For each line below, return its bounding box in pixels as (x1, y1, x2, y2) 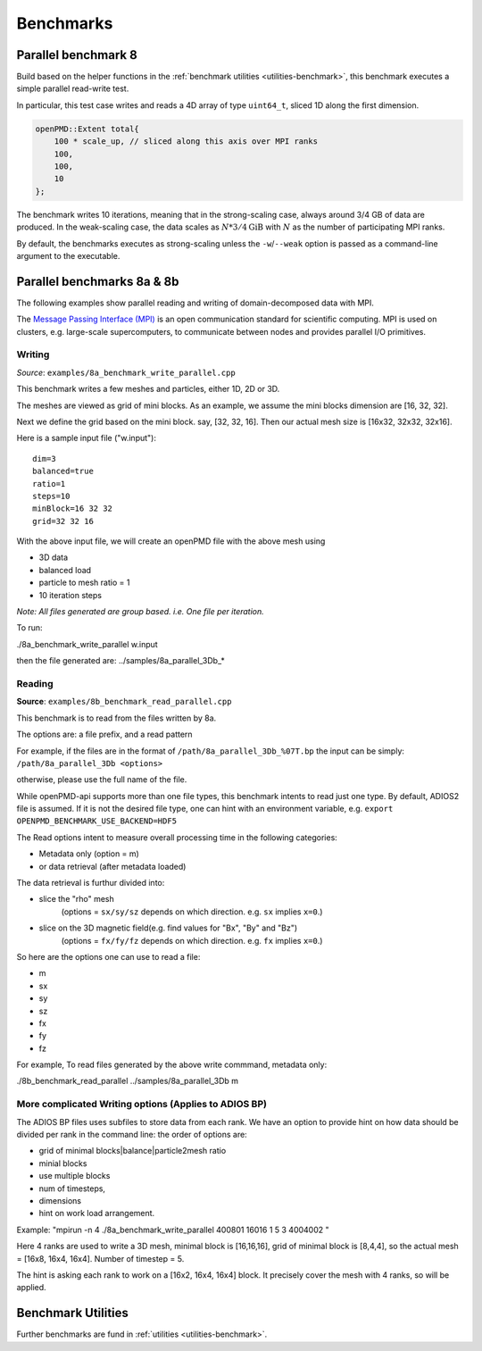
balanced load (38, 564, 92, 575)
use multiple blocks (38, 1171, 111, 1181)
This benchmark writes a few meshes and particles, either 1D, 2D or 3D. (16, 384, 280, 395)
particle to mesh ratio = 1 (38, 577, 130, 588)
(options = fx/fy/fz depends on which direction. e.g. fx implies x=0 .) (61, 935, 323, 946)
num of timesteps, (38, 1183, 106, 1194)
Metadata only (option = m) (38, 848, 140, 859)
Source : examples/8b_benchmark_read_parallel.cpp (16, 696, 232, 707)
